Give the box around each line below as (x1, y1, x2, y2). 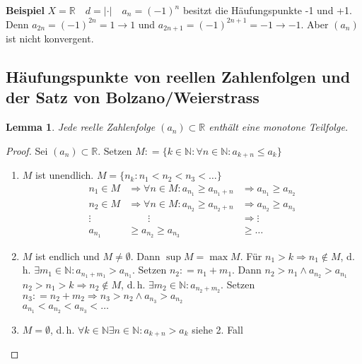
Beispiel (6, 3, 45, 17)
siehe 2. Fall (192, 322, 243, 336)
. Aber (300, 16, 329, 31)
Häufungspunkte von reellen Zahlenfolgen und (6, 66, 351, 88)
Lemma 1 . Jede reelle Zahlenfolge (6, 119, 156, 134)
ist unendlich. (35, 168, 94, 182)
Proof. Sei (6, 143, 48, 158)
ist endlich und (35, 248, 100, 263)
